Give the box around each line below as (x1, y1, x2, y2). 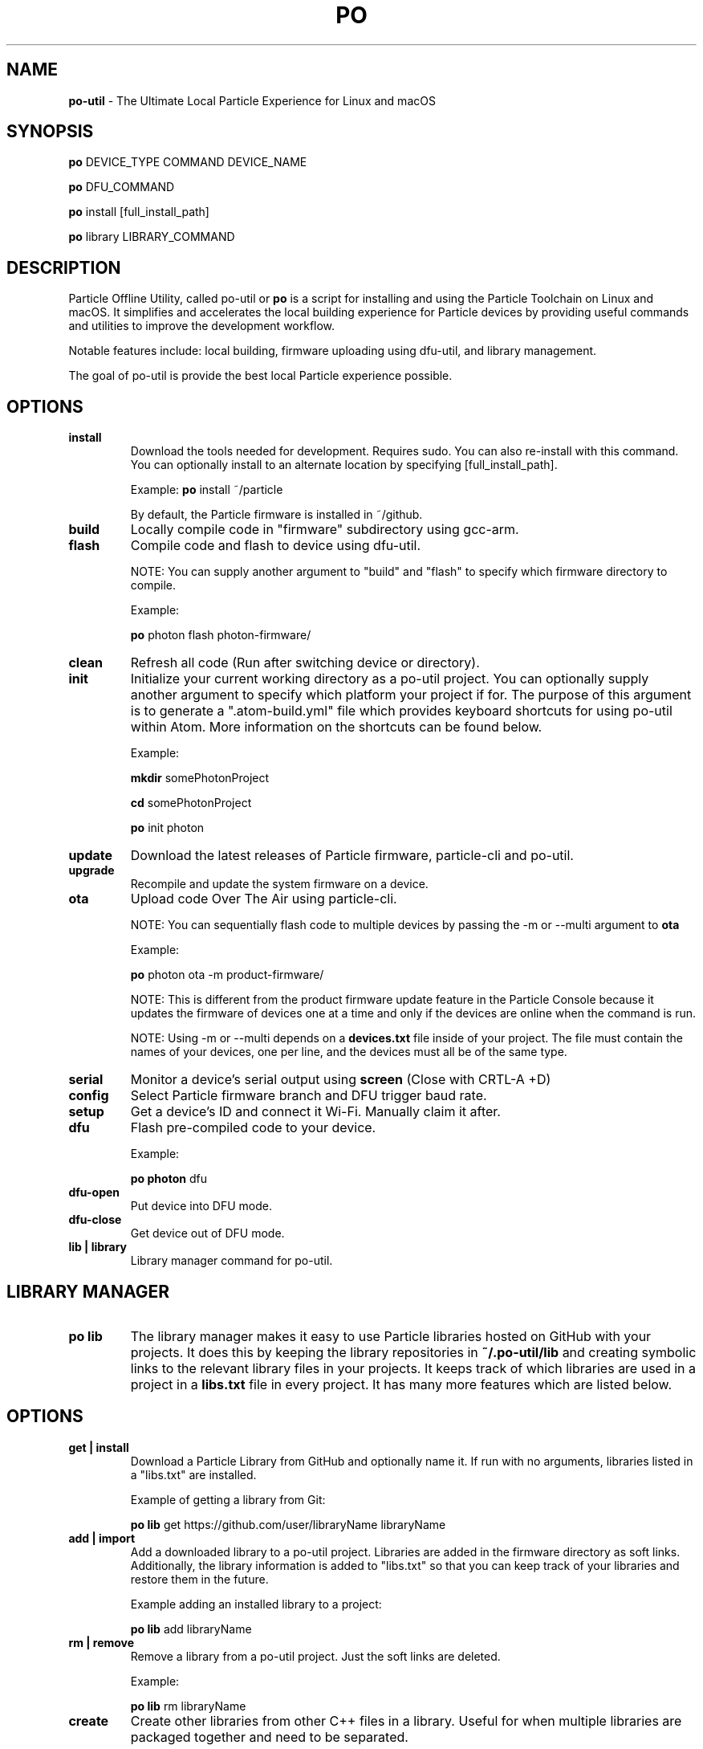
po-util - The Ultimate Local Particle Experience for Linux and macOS (68, 93, 436, 108)
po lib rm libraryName (130, 1698, 246, 1713)
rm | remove (68, 1635, 135, 1649)
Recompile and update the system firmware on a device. (130, 877, 429, 891)
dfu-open (68, 1185, 120, 1200)
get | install (68, 1440, 129, 1454)
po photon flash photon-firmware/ (130, 628, 311, 642)
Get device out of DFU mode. (130, 1226, 285, 1241)
